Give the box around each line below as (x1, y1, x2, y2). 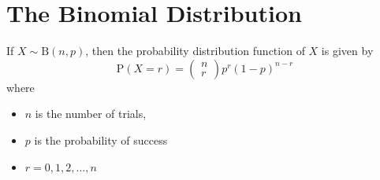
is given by (321, 42, 374, 59)
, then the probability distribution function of (85, 42, 305, 59)
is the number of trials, (35, 105, 147, 122)
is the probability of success (34, 131, 168, 148)
